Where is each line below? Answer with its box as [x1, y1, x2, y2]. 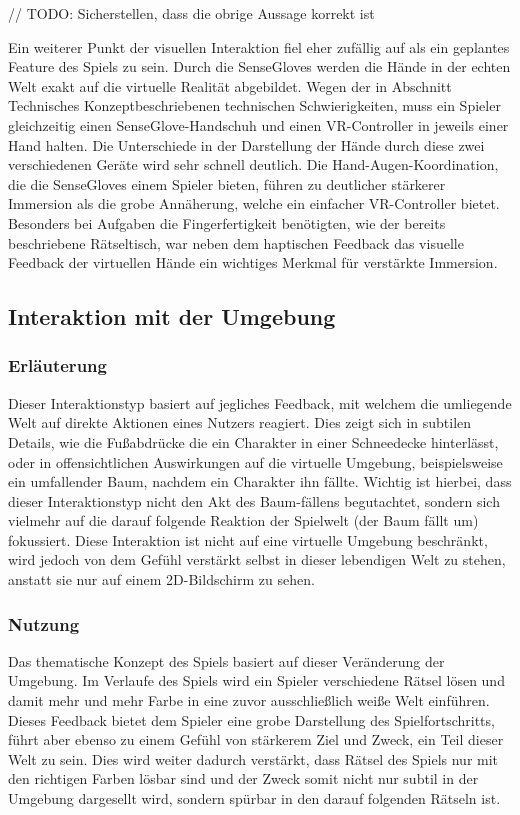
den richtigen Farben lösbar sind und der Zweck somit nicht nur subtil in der [8, 768, 479, 789]
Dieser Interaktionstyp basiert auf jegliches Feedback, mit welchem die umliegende [8, 392, 512, 413]
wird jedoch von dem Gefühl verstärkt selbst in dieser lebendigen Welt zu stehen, [8, 549, 506, 570]
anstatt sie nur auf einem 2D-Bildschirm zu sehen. [8, 569, 315, 590]
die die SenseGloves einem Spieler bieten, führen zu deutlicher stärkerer [8, 173, 446, 194]
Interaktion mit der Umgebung [8, 301, 336, 332]
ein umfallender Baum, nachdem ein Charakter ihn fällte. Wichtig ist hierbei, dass [8, 471, 512, 492]
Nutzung [8, 611, 80, 636]
